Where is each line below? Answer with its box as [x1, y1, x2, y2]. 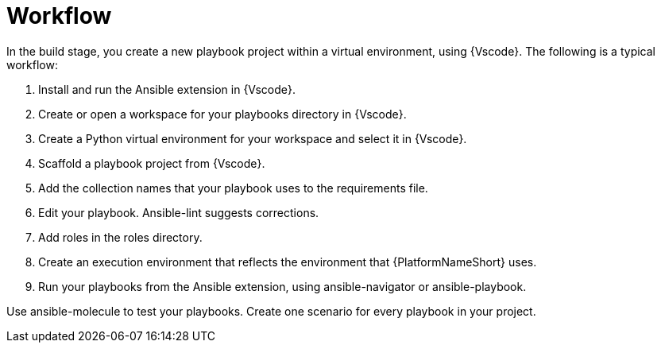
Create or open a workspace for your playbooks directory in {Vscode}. [38, 107, 407, 121]
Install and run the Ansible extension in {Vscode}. [38, 82, 296, 96]
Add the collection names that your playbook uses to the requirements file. [38, 180, 428, 195]
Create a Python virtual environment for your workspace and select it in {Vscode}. [38, 131, 467, 145]
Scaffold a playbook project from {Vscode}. [38, 156, 265, 170]
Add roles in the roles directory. [38, 230, 203, 244]
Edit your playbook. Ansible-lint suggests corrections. [38, 205, 319, 219]
